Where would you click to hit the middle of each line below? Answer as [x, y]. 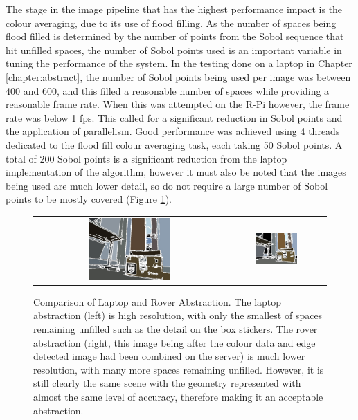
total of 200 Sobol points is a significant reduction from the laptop [146, 158]
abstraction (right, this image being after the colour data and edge [174, 342]
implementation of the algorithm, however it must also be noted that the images [176, 172]
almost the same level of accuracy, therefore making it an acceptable [178, 396]
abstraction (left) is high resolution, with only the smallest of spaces [178, 315]
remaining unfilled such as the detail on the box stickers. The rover [176, 329]
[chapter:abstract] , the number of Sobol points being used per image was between [178, 76]
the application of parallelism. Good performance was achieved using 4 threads [173, 131]
